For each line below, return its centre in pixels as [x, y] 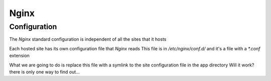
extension [20, 56]
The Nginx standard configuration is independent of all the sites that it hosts [88, 39]
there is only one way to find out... [44, 72]
